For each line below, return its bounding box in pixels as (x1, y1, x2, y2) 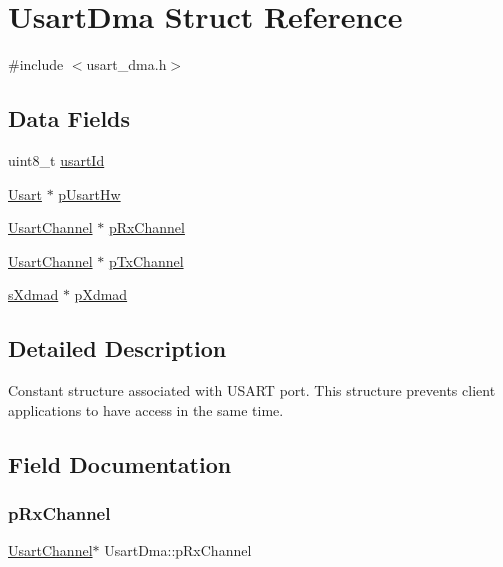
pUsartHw (58, 183, 121, 204)
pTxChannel (108, 250, 184, 271)
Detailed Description (8, 333, 227, 364)
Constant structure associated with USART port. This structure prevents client (8, 380, 496, 401)
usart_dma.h (86, 54, 167, 75)
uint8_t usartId (8, 149, 105, 170)
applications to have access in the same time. (8, 399, 284, 420)
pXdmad (74, 284, 128, 305)
